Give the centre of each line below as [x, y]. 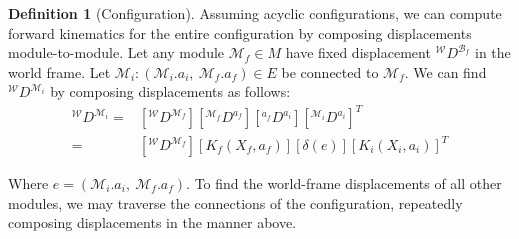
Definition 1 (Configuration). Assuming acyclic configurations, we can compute [255, 13]
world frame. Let [59, 71]
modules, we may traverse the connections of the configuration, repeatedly [235, 202]
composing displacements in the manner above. [152, 222]
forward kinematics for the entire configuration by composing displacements [240, 32]
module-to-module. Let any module [116, 52]
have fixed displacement [358, 52]
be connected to [330, 71]
